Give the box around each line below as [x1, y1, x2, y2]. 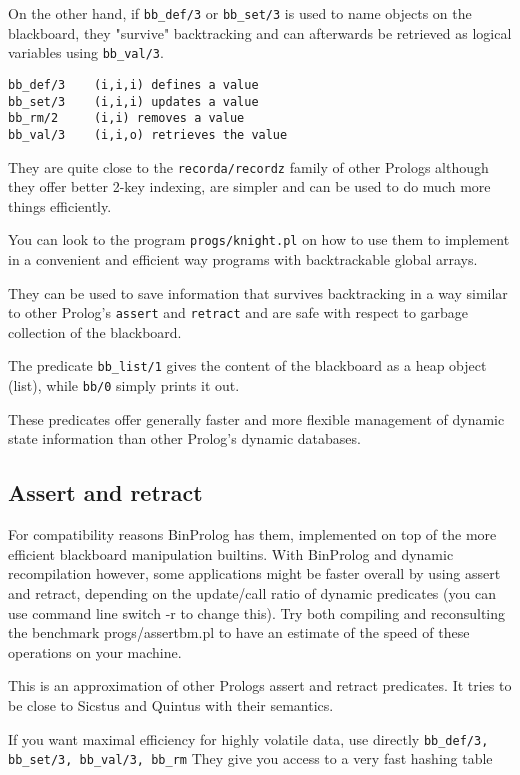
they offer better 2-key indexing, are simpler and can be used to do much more [8, 176, 491, 197]
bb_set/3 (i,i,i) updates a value [8, 94, 259, 109]
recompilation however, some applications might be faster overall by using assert [8, 563, 501, 584]
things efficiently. [8, 195, 112, 216]
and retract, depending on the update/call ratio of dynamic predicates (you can [8, 582, 496, 603]
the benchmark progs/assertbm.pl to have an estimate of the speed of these [8, 622, 470, 643]
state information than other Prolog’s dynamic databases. [8, 428, 361, 449]
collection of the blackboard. [8, 321, 182, 342]
